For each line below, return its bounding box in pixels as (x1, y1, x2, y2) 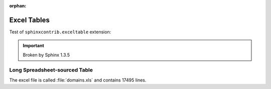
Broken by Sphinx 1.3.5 (23, 52, 70, 58)
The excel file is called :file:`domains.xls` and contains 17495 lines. (9, 77, 147, 83)
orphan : (9, 3, 27, 8)
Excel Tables (9, 15, 50, 24)
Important (23, 43, 45, 49)
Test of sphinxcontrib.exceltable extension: (9, 29, 111, 35)
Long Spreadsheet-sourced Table (9, 67, 93, 74)
